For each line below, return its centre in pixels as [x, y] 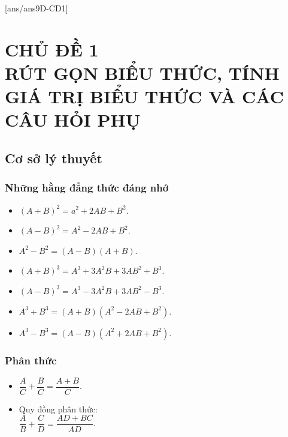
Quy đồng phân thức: [58, 408]
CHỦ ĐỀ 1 [52, 49]
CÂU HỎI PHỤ [73, 120]
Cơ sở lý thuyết [54, 158]
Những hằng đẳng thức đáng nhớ [87, 188]
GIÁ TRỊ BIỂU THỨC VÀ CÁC [145, 96]
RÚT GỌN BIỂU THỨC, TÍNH [142, 72]
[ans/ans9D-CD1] [37, 8]
